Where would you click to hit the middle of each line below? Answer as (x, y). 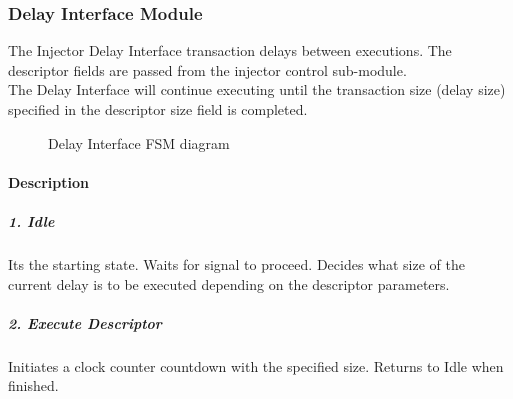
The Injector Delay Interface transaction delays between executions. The (230, 50)
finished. (33, 385)
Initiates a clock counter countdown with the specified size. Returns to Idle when (256, 365)
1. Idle (31, 220)
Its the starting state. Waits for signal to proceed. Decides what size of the (236, 263)
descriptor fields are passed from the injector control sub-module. (207, 69)
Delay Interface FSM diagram (139, 142)
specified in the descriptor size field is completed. (158, 109)
